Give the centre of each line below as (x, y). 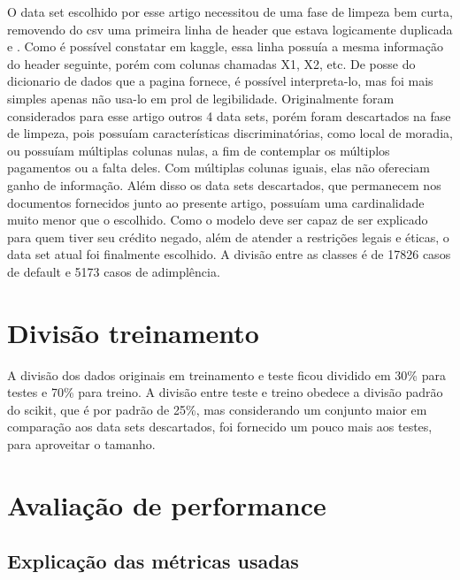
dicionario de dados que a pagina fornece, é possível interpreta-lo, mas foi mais (220, 81)
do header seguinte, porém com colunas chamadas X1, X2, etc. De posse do (211, 63)
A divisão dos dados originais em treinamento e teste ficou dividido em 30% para (226, 374)
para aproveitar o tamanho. (81, 444)
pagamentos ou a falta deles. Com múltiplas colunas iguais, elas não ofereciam (219, 168)
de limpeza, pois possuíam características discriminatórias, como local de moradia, (230, 133)
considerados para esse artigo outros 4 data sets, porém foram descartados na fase (229, 115)
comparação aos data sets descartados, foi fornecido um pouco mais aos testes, (220, 427)
